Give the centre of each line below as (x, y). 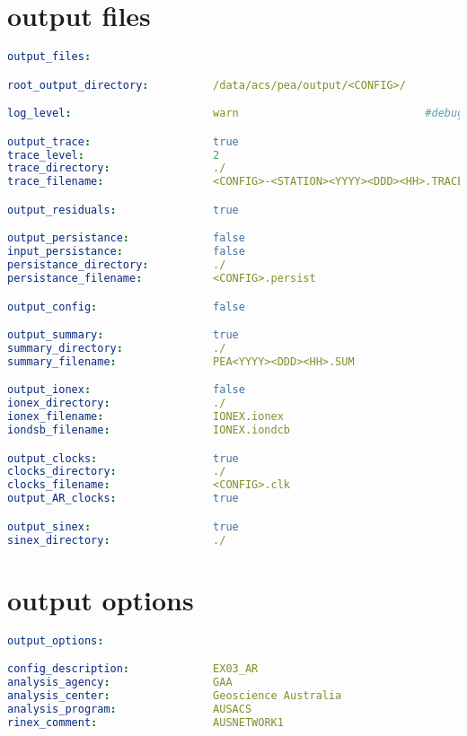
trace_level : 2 (114, 155)
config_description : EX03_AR (133, 669)
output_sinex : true (123, 526)
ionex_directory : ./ (117, 403)
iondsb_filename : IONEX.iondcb (149, 430)
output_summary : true (123, 335)
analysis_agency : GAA (120, 682)
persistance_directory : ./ (117, 265)
